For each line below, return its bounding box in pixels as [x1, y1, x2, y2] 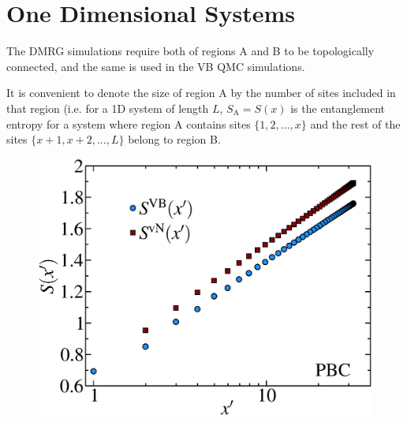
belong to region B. [128, 131, 221, 148]
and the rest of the [310, 115, 401, 132]
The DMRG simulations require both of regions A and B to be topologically [6, 43, 375, 59]
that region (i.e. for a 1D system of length [6, 99, 209, 116]
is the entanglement [290, 99, 386, 116]
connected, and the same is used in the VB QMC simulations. [6, 58, 305, 74]
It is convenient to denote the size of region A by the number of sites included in [6, 84, 396, 101]
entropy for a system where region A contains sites [6, 115, 251, 132]
